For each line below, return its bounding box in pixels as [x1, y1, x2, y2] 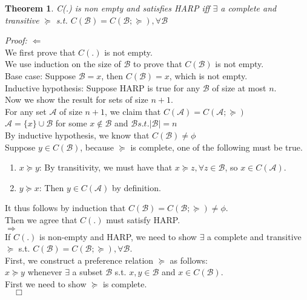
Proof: [5, 34, 27, 47]
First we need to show [5, 277, 87, 290]
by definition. [112, 181, 161, 194]
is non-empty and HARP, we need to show [39, 230, 197, 243]
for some [55, 117, 87, 129]
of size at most [212, 81, 266, 94]
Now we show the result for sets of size [5, 93, 148, 106]
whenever [27, 266, 62, 278]
